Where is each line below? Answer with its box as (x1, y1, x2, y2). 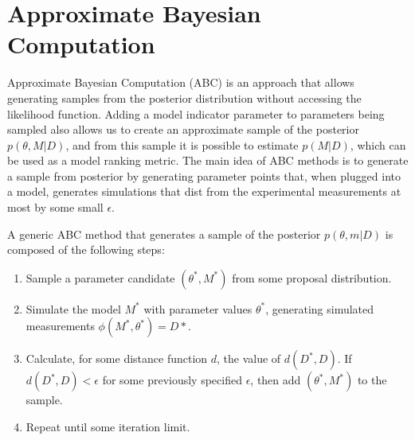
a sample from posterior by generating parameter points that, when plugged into (7, 167, 401, 184)
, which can (350, 136, 406, 153)
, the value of (217, 350, 281, 367)
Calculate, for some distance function (25, 350, 208, 367)
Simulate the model (25, 300, 121, 317)
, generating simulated (265, 300, 374, 317)
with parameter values (143, 300, 253, 317)
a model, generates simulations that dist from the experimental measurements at (7, 183, 401, 200)
